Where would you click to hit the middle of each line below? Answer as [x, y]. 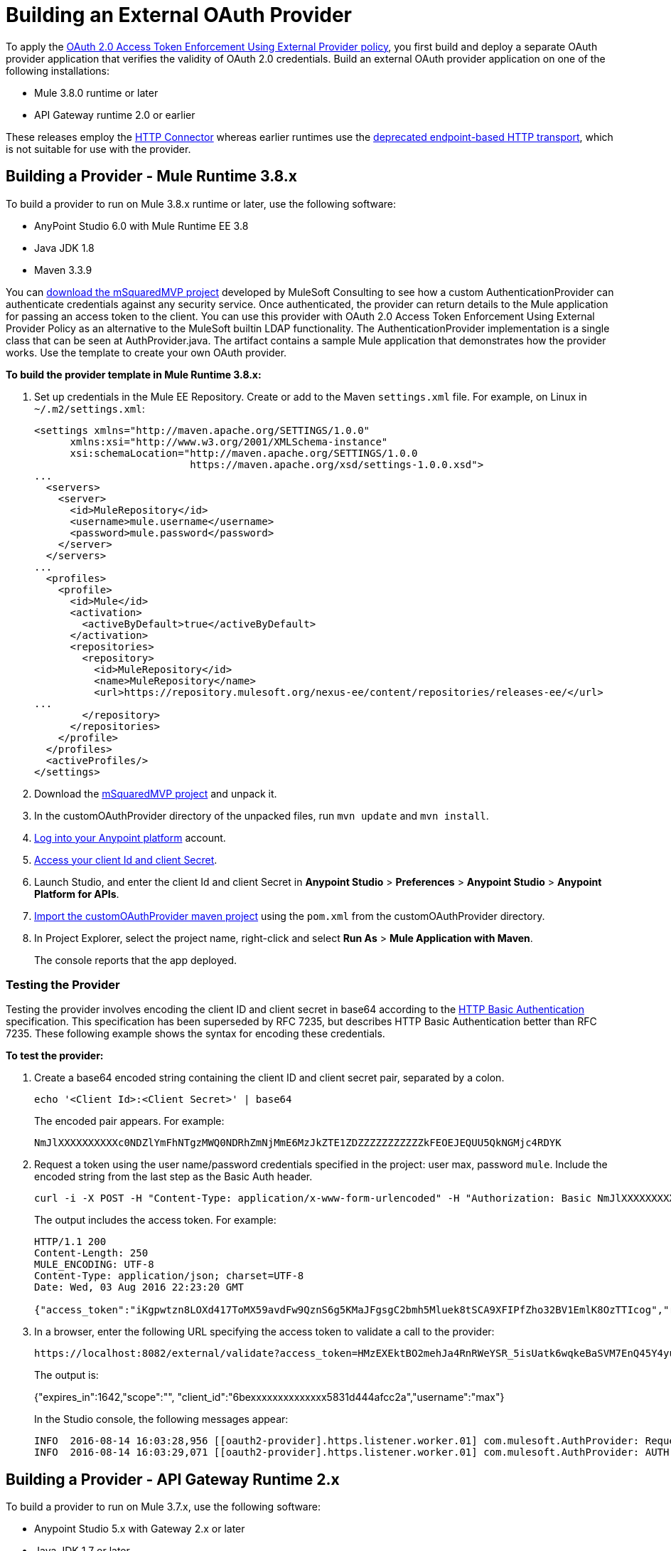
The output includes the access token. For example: [155, 1220]
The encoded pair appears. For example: [129, 1121]
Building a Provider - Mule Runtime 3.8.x [151, 176]
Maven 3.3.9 [63, 270]
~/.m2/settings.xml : [90, 408]
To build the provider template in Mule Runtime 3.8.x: [134, 374]
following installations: [58, 70]
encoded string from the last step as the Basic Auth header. [173, 1177]
